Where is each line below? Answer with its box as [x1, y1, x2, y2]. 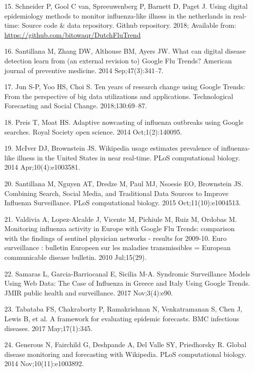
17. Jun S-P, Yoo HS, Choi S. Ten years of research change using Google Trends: [4, 81, 245, 92]
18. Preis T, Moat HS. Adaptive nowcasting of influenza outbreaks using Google [4, 117, 244, 127]
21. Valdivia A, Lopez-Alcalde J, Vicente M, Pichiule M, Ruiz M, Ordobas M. [4, 214, 237, 224]
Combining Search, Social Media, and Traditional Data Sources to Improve [4, 188, 229, 198]
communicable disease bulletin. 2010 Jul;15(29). [4, 252, 147, 262]
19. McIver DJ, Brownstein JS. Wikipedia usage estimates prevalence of [4, 143, 219, 153]
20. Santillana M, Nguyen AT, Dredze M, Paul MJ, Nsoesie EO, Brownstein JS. [4, 178, 243, 188]
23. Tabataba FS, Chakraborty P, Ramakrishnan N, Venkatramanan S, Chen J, [4, 304, 242, 314]
